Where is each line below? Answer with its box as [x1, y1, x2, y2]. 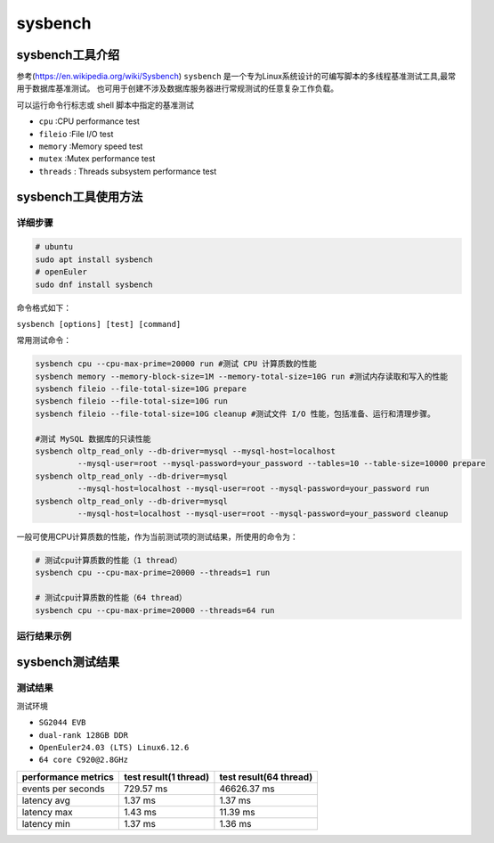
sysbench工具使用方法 [16, 189, 143, 204]
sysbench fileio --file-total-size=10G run [35, 397, 229, 406]
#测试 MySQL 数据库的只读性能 [35, 433, 151, 444]
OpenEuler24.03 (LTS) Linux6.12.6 [38, 742, 190, 752]
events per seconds [21, 782, 106, 795]
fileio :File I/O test [38, 128, 114, 139]
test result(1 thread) [124, 771, 209, 783]
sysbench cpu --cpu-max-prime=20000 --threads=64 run [35, 605, 275, 615]
